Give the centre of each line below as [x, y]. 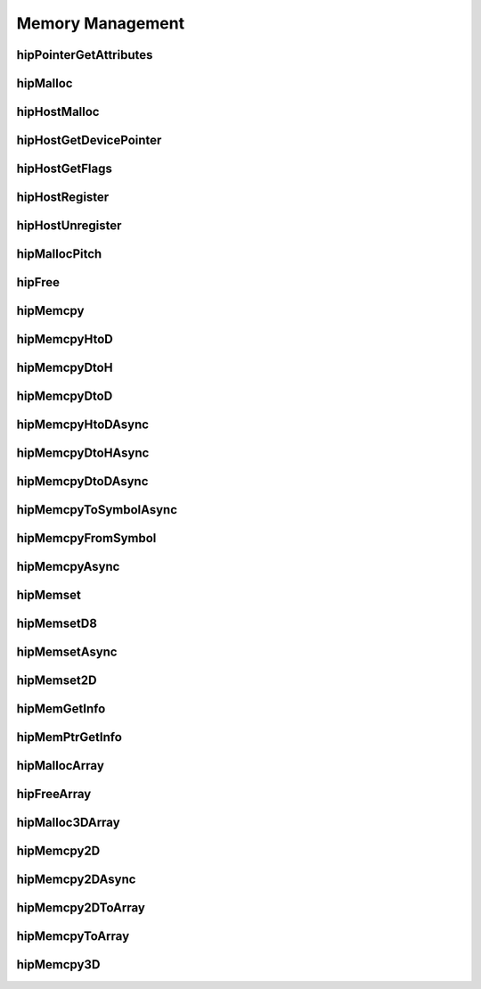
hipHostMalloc [58, 112]
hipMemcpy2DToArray [81, 908]
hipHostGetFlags [65, 169]
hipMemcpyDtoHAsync [83, 453]
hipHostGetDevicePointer [89, 140]
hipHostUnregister [69, 226]
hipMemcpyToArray [73, 936]
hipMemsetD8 [57, 624]
